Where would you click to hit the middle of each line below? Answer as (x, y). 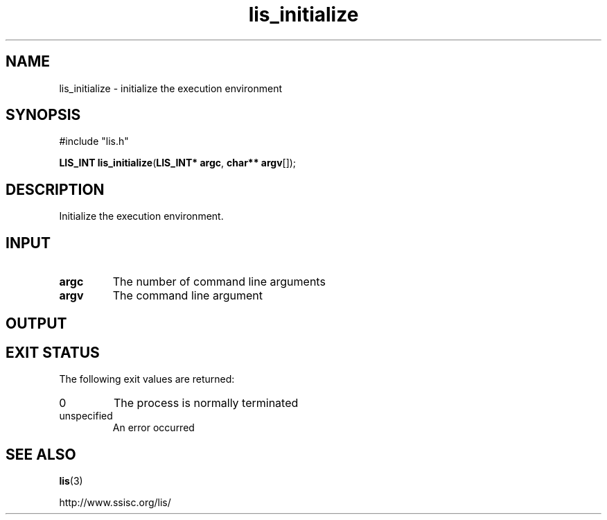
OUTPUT (36, 323)
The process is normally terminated (206, 403)
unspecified (86, 416)
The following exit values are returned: (147, 379)
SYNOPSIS (43, 115)
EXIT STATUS (53, 352)
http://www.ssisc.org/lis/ (115, 503)
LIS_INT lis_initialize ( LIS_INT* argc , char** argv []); (178, 163)
